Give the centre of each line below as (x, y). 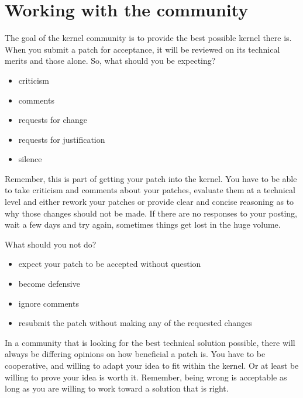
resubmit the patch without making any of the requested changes (135, 323)
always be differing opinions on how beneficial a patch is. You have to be (135, 354)
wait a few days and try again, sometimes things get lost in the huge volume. (143, 224)
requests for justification (62, 139)
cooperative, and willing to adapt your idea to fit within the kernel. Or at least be (152, 365)
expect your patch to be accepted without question (110, 264)
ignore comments (49, 303)
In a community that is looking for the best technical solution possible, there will (150, 342)
